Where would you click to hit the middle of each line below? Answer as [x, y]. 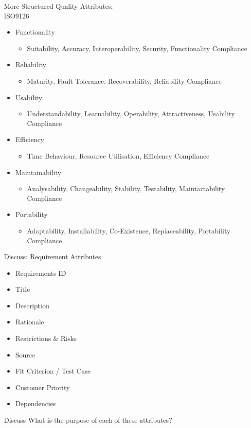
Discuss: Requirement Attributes [53, 257]
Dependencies [36, 403]
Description [32, 305]
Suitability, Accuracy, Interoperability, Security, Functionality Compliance [137, 48]
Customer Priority [43, 387]
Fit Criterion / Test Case [53, 371]
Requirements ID [41, 273]
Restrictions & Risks [46, 338]
